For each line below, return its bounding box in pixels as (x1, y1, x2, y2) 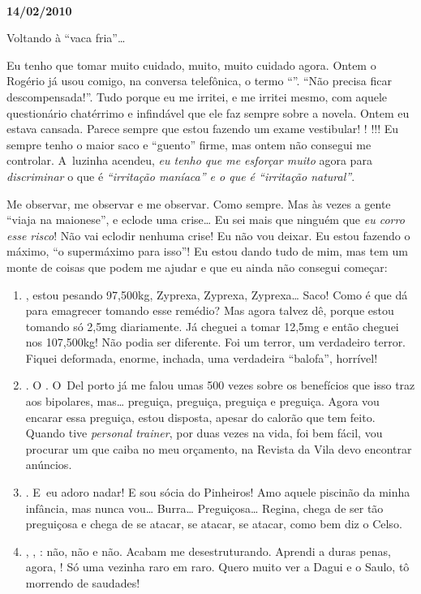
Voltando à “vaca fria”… (6, 29, 126, 46)
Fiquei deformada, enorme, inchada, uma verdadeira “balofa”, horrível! (25, 349, 378, 366)
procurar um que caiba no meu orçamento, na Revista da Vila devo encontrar (25, 440, 412, 457)
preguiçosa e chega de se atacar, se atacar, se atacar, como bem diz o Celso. (25, 515, 402, 532)
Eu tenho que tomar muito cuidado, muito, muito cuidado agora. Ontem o (6, 56, 376, 73)
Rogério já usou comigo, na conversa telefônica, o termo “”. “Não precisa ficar (6, 72, 393, 89)
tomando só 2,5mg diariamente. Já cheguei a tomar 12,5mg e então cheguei (25, 317, 399, 334)
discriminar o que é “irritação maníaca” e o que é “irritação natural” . (6, 167, 355, 184)
